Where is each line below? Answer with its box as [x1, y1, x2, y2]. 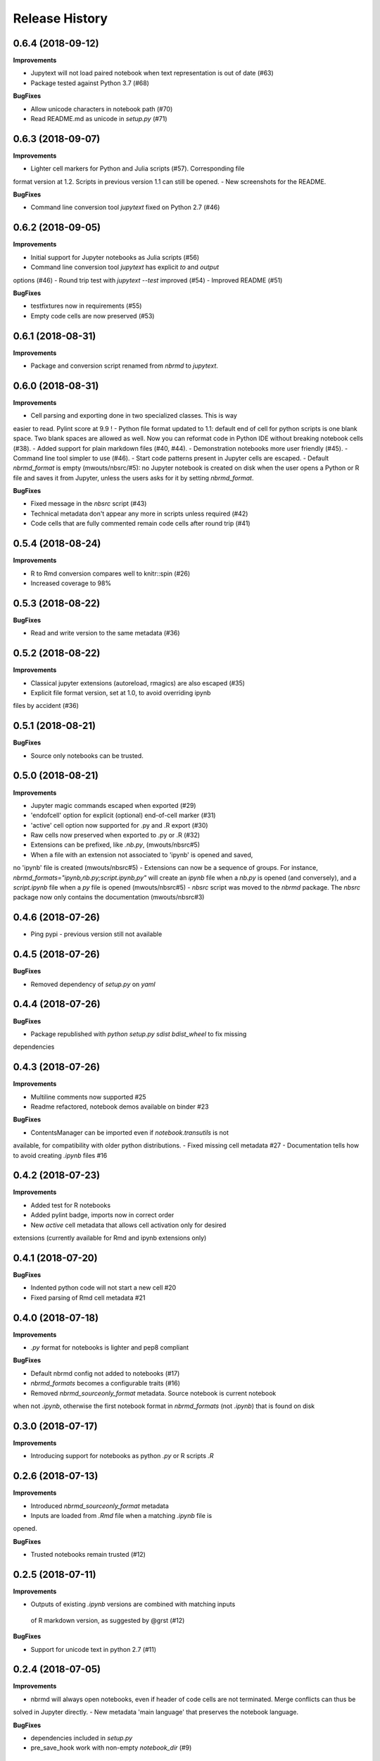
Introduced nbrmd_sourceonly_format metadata [30, 1501, 169, 1510]
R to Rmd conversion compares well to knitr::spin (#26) [30, 569, 191, 578]
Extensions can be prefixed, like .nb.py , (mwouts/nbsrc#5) [30, 840, 201, 849]
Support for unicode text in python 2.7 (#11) [30, 1645, 157, 1653]
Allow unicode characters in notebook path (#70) [30, 104, 173, 113]
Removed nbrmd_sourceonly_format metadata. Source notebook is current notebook [30, 1388, 277, 1398]
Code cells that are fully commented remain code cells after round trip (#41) [30, 519, 251, 528]
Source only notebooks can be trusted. [30, 751, 144, 760]
